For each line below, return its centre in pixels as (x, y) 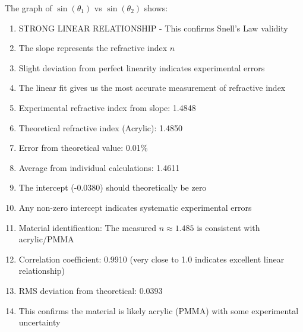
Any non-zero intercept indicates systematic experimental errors (135, 207)
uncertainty (40, 322)
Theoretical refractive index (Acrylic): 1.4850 (100, 127)
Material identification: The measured (87, 227)
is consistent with (228, 227)
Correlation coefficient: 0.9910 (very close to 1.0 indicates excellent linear (151, 259)
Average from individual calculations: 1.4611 (99, 167)
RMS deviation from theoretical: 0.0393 (91, 290)
